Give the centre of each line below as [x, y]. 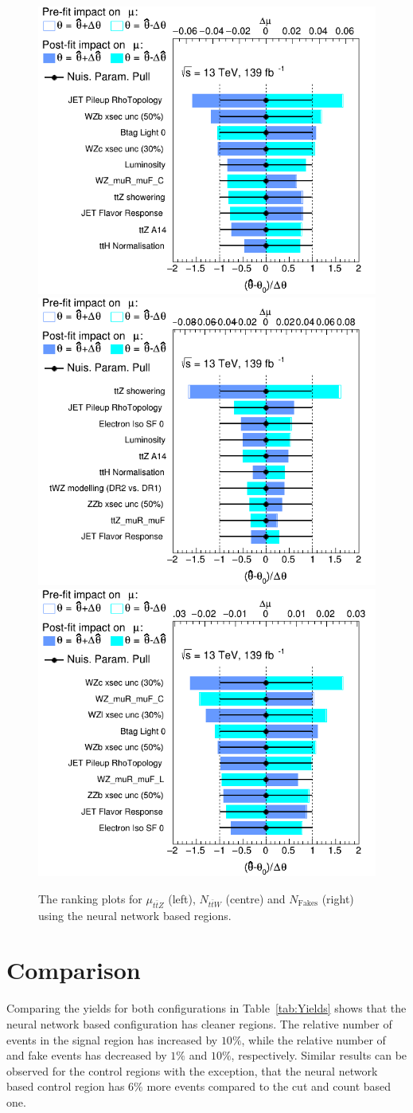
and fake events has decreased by [87, 1055]
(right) [338, 898]
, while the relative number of [314, 1039]
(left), [182, 898]
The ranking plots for [90, 898]
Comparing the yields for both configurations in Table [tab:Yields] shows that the [206, 1008]
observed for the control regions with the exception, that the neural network [192, 1070]
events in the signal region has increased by [112, 1039]
